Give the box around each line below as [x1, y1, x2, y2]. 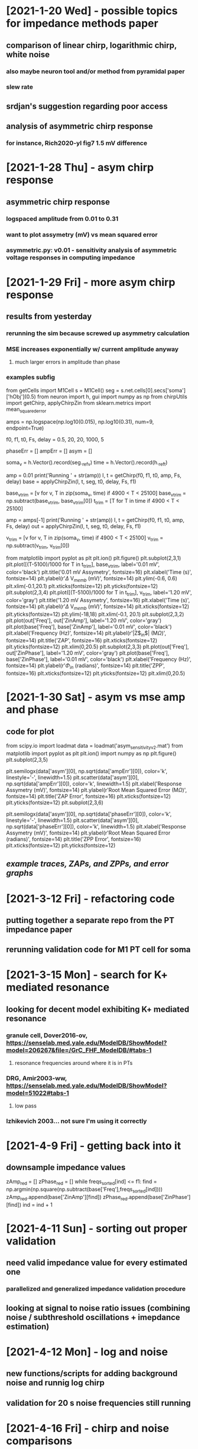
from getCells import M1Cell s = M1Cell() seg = [6, 386, 120, 394]
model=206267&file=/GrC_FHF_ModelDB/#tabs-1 [6, 1046, 152, 1054]
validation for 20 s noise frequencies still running [6, 1398, 191, 1408]
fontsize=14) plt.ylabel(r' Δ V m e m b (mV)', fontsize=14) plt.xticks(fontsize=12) [6, 603, 190, 611]
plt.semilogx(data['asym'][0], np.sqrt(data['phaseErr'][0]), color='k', [6, 810, 172, 817]
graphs [6, 868, 34, 878]
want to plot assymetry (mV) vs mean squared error [6, 230, 158, 239]
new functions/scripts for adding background [6, 1369, 178, 1379]
